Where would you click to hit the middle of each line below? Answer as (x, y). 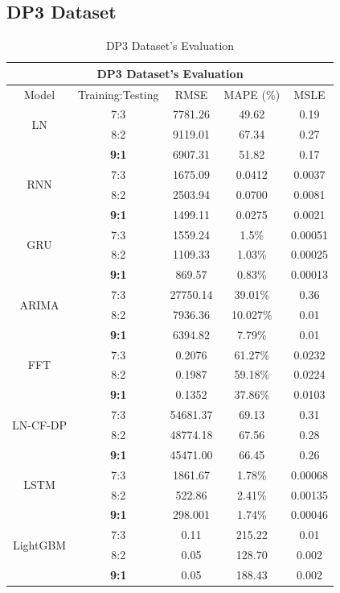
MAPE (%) (252, 94)
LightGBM (39, 544)
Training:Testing (119, 94)
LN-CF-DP (40, 424)
